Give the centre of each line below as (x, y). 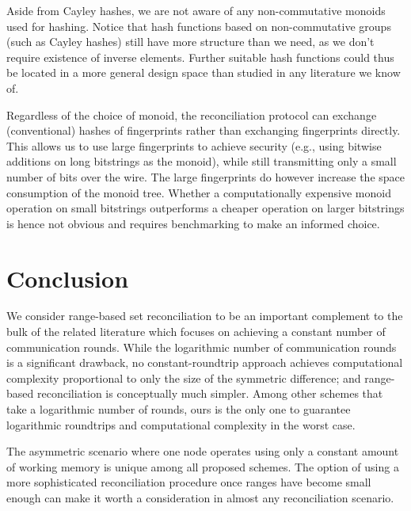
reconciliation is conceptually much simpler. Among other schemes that (210, 393)
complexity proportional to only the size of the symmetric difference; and (184, 378)
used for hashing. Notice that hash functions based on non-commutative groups (199, 26)
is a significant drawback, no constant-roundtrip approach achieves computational (205, 362)
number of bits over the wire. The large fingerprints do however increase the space (206, 176)
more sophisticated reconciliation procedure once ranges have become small (189, 482)
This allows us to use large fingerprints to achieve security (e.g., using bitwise (194, 145)
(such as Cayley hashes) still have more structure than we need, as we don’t (190, 42)
